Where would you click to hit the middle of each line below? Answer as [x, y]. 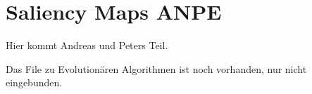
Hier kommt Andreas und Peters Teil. [87, 45]
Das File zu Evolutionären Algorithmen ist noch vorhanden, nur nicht [156, 68]
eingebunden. [34, 82]
